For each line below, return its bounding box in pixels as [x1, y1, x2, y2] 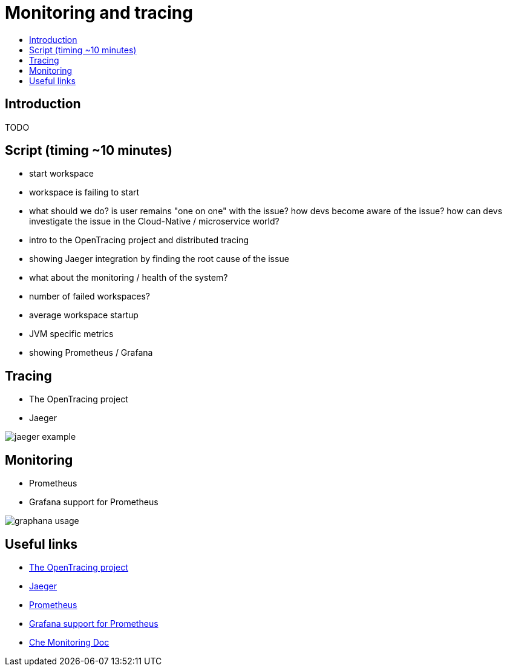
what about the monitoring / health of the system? [29, 272, 228, 283]
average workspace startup [29, 310, 139, 321]
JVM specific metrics [29, 329, 114, 339]
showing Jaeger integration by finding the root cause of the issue [29, 254, 289, 264]
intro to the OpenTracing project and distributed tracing [29, 235, 249, 246]
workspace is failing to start [29, 187, 140, 198]
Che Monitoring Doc [29, 637, 110, 647]
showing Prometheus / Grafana [29, 347, 153, 358]
